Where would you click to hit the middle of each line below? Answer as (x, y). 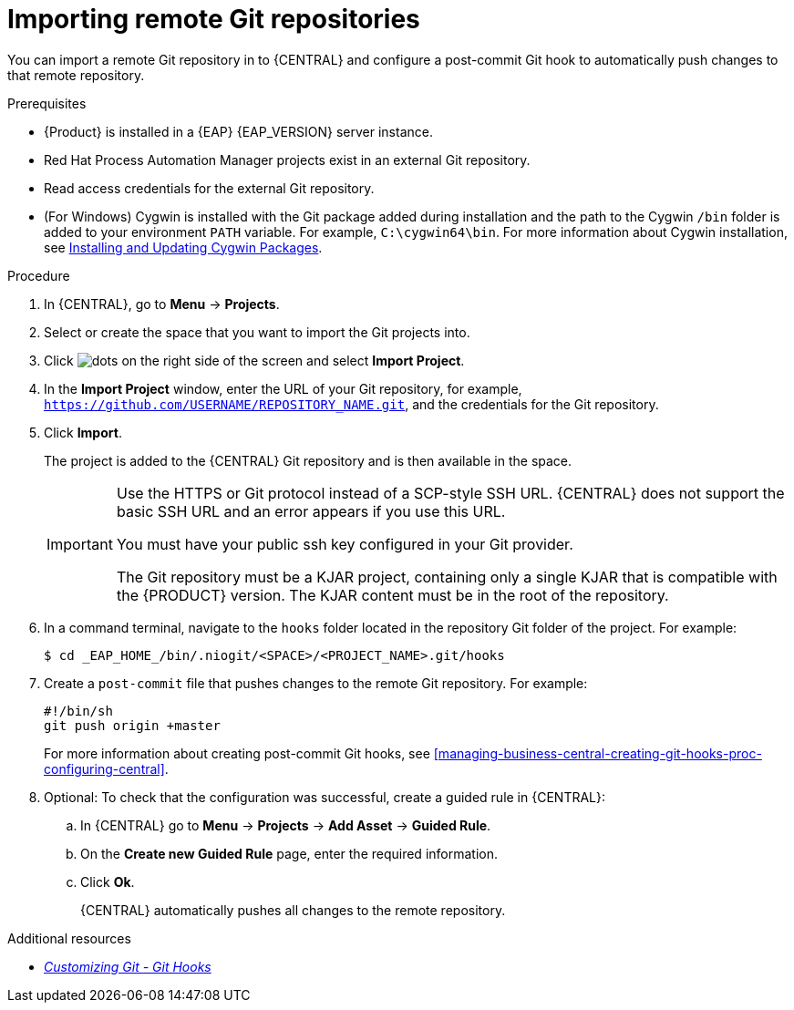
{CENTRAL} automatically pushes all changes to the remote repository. (293, 910)
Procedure (39, 275)
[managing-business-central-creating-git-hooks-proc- (598, 753)
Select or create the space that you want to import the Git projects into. (257, 332)
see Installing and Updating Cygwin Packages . (183, 247)
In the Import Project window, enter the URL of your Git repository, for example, (283, 388)
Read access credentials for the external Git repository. (209, 188)
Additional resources (69, 938)
